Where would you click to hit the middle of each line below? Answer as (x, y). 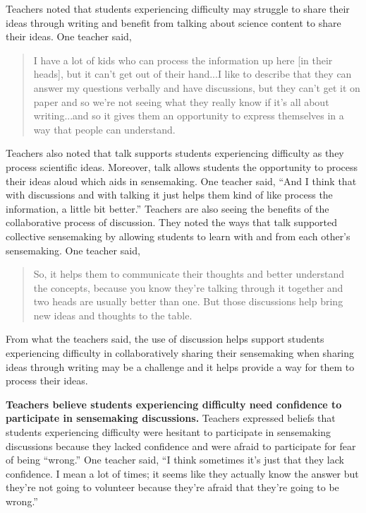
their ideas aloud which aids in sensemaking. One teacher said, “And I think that (181, 181)
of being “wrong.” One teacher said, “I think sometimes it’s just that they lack (175, 460)
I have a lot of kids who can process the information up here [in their (183, 60)
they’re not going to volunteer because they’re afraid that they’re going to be (172, 487)
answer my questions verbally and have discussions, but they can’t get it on (197, 87)
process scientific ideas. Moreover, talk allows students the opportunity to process (182, 166)
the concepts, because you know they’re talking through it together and (188, 287)
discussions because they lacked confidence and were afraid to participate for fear (181, 446)
